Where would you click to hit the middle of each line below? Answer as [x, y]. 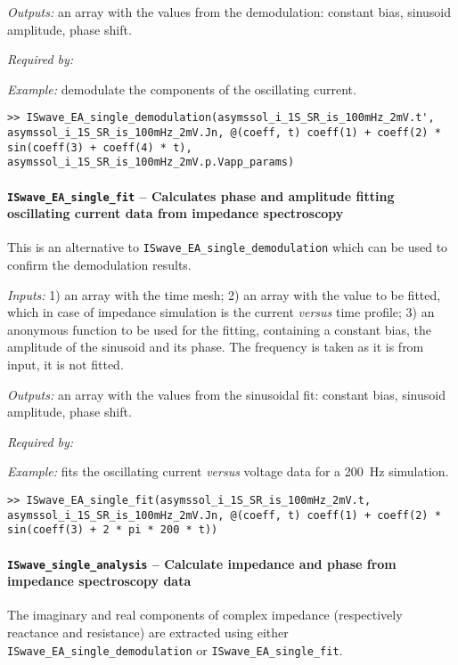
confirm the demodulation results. [99, 265]
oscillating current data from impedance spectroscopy [176, 213]
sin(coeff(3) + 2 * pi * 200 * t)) [113, 530]
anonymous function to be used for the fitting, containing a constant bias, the [219, 329]
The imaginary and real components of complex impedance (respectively [205, 615]
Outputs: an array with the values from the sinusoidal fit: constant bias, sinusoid [226, 394]
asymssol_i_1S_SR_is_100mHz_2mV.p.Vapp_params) [151, 162]
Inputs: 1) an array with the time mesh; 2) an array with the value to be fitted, [224, 294]
